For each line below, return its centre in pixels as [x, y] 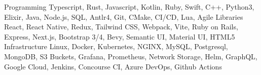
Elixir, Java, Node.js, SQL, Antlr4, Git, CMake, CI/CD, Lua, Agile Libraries [124, 16]
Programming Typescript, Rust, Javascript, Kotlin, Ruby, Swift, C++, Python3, [129, 7]
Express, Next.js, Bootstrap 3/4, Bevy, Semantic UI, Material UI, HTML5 [120, 36]
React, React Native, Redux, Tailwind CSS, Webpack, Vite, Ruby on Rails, [121, 27]
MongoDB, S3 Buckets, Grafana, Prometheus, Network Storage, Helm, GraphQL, [131, 56]
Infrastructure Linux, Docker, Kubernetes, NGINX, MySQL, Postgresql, [116, 46]
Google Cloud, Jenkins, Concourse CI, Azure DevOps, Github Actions [113, 66]
